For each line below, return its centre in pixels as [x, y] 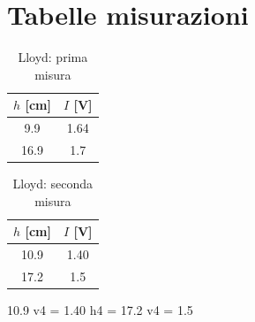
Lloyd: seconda [53, 184]
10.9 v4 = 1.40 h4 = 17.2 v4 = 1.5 [100, 310]
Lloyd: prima [53, 57]
